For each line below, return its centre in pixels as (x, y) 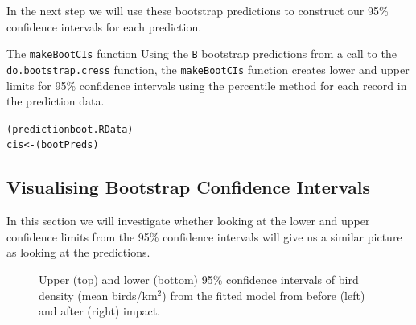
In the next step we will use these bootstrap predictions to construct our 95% (198, 10)
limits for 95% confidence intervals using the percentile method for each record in (207, 85)
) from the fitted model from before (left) (264, 295)
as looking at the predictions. (78, 252)
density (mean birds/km (98, 295)
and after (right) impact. (99, 311)
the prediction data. (56, 101)
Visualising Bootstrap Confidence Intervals (189, 187)
